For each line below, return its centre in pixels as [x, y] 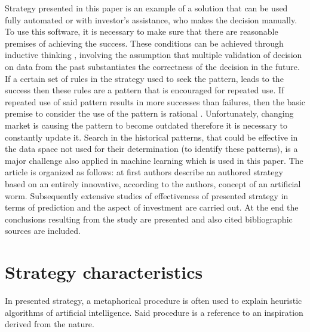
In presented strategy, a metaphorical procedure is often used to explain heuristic [154, 300]
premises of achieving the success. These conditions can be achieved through [144, 43]
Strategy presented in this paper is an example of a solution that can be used [146, 8]
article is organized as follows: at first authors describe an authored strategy [144, 172]
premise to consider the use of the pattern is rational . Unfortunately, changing [149, 113]
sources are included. [43, 231]
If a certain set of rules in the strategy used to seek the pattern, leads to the [144, 78]
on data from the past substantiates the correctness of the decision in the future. [152, 66]
